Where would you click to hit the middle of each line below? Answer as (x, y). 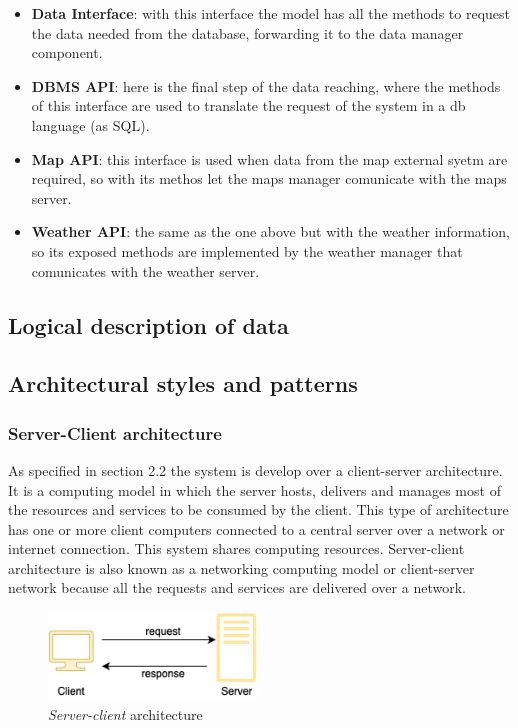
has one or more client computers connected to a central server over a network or (256, 528)
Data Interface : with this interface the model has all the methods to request (270, 13)
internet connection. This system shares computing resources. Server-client (236, 548)
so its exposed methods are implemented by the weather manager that (247, 250)
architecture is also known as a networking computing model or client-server (241, 567)
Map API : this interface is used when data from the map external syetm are (269, 158)
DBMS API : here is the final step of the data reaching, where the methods (266, 85)
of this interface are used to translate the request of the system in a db (248, 105)
